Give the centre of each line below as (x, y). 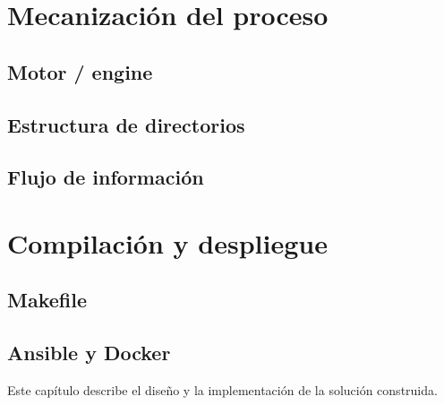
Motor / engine (80, 71)
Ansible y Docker (89, 353)
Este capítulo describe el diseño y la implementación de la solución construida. (222, 390)
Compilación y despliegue (167, 242)
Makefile (47, 300)
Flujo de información (106, 177)
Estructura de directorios (126, 124)
